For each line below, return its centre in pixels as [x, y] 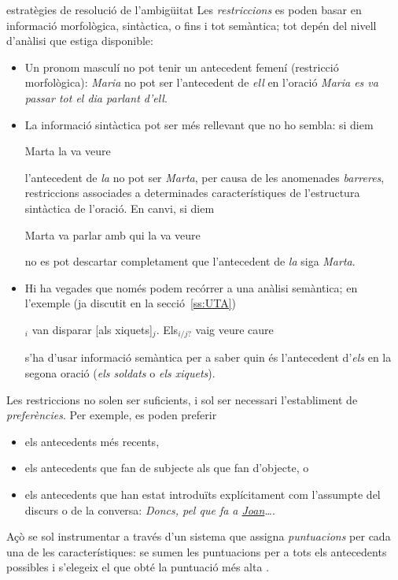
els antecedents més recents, [92, 441]
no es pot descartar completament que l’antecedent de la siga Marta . [190, 261]
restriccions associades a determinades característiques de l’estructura [192, 193]
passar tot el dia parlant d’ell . [96, 97]
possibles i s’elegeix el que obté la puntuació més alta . [138, 567]
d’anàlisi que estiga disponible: [80, 41]
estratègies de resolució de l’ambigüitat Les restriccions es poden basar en [184, 9]
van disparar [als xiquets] [92, 329]
